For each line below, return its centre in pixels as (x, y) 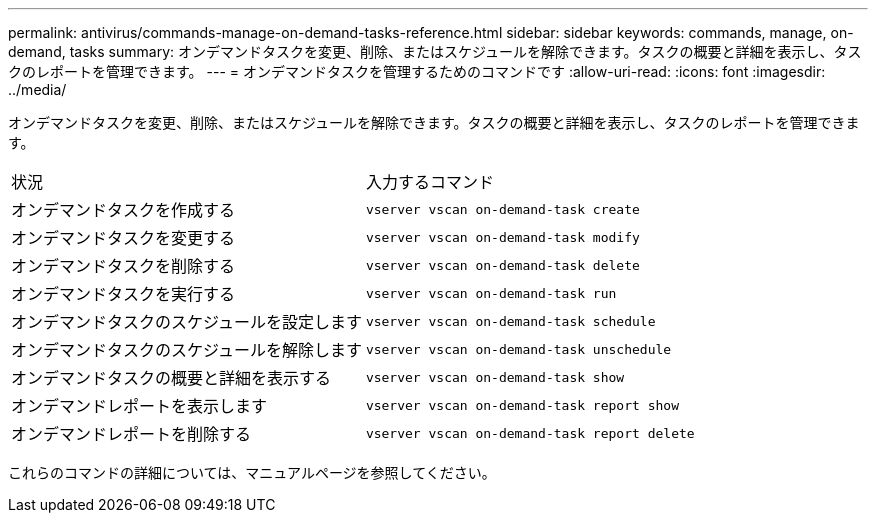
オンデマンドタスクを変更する (123, 238)
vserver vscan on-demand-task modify (502, 237)
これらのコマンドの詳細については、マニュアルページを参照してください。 (252, 472)
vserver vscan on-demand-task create (502, 209)
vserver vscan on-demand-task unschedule (518, 349)
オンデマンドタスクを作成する (123, 210)
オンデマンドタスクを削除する (123, 266)
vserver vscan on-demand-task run (491, 293)
